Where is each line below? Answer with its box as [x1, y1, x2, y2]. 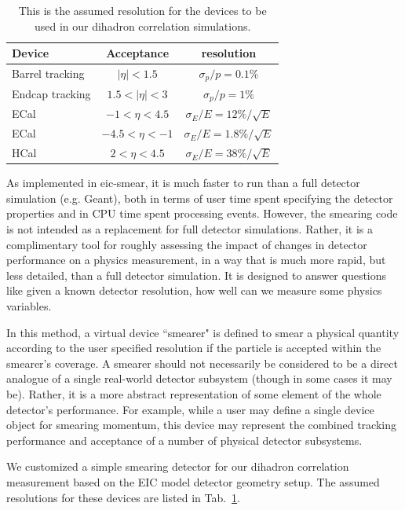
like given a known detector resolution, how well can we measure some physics [6, 282, 382, 299]
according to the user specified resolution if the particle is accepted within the [6, 339, 381, 356]
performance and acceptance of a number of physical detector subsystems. [6, 431, 363, 448]
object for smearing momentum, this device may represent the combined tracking [6, 416, 396, 433]
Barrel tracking [12, 65, 85, 82]
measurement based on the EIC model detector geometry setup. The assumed [6, 473, 380, 490]
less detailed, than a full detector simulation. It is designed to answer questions [6, 266, 387, 283]
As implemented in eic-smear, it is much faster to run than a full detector [6, 174, 360, 191]
